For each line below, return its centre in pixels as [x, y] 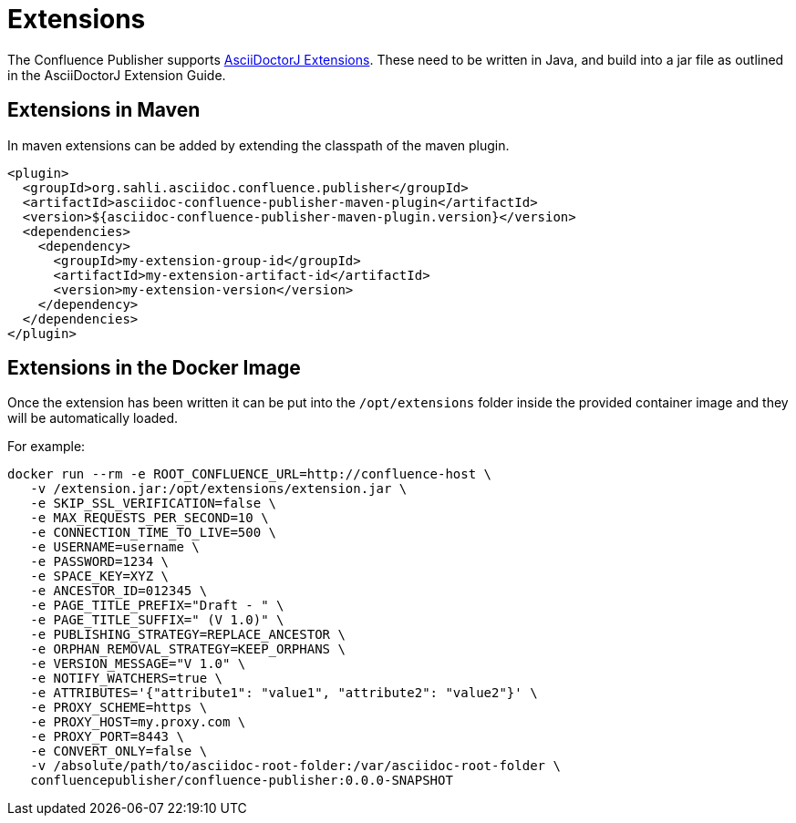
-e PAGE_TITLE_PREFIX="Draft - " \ [157, 606]
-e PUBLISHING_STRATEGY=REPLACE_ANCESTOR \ [188, 635]
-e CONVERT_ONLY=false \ [119, 751]
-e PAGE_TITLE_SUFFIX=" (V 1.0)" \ [157, 620]
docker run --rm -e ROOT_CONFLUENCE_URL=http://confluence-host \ [250, 474]
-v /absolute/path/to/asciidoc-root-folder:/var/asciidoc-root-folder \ [295, 766]
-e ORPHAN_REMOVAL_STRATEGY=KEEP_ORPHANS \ [188, 649]
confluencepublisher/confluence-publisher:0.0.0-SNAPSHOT [242, 781]
